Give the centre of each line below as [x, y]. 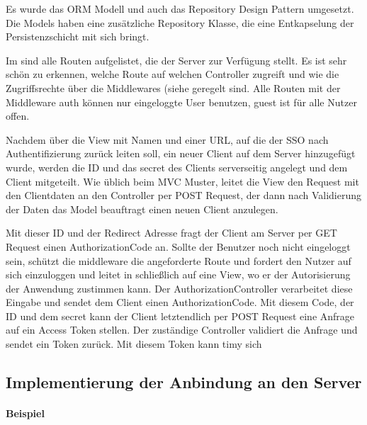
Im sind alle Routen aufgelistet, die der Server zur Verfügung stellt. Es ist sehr [176, 60]
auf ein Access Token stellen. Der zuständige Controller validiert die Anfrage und [182, 330]
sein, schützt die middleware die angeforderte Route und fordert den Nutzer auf [179, 260]
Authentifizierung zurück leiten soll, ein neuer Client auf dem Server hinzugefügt [181, 153]
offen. [18, 116]
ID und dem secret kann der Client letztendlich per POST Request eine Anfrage [180, 316]
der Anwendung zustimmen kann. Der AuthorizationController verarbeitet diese [179, 288]
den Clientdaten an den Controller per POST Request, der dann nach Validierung [183, 195]
